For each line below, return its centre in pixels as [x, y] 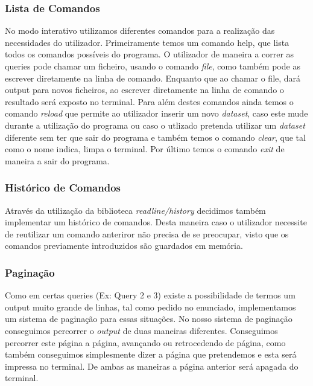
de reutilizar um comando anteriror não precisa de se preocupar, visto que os [147, 233]
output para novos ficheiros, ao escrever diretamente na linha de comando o [144, 90]
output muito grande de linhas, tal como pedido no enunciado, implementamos [150, 307]
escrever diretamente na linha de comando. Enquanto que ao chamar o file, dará [153, 78]
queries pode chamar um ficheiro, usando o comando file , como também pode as [153, 66]
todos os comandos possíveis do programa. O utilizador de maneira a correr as [150, 54]
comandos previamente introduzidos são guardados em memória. [124, 246]
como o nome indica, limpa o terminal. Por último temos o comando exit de [145, 149]
